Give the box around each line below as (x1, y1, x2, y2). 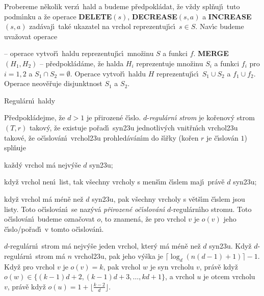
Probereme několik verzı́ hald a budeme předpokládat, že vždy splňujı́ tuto (4, 1, 240, 11)
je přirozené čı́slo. (86, 112, 141, 123)
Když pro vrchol (4, 261, 55, 272)
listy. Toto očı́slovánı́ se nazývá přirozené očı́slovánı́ (4, 203, 165, 214)
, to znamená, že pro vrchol (100, 213, 186, 224)
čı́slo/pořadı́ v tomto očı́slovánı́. (4, 223, 104, 234)
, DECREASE (127, 11, 177, 21)
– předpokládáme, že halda (40, 58, 124, 68)
